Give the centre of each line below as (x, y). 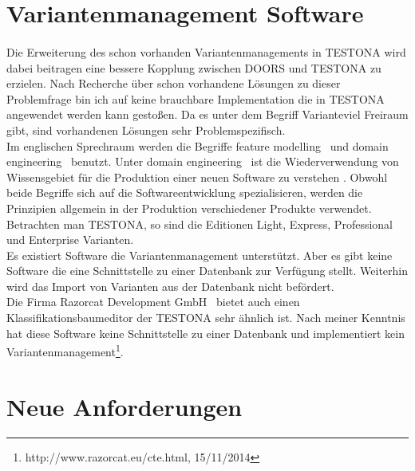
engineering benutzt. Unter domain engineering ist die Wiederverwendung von (203, 161)
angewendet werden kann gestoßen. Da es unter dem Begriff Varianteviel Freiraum (207, 114)
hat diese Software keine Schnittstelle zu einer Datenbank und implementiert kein (206, 333)
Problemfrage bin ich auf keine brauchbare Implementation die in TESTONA (196, 98)
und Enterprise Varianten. (70, 239)
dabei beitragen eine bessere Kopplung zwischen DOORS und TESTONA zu (194, 67)
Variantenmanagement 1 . (65, 350)
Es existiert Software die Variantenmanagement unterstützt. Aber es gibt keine (200, 255)
